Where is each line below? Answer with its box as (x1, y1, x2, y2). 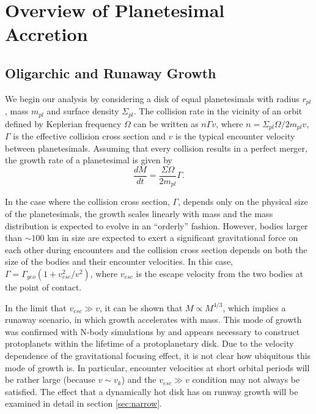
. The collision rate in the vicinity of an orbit (133, 105, 303, 117)
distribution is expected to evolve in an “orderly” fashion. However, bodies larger (5, 219, 308, 232)
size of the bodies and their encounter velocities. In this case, (5, 255, 233, 268)
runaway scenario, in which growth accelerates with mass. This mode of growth (5, 313, 302, 326)
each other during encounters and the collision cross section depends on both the (5, 243, 307, 256)
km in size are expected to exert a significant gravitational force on (47, 231, 298, 244)
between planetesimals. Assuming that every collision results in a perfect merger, (5, 141, 307, 154)
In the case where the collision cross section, (5, 195, 170, 208)
